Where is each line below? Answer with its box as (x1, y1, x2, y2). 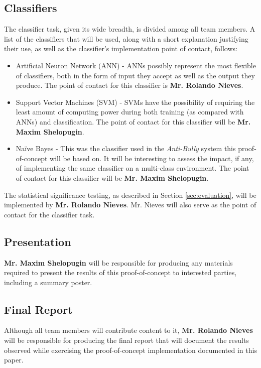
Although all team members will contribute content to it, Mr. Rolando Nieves (4, 325, 253, 335)
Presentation (4, 233, 71, 249)
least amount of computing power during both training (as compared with (16, 106, 244, 117)
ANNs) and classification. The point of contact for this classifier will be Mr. (16, 116, 251, 127)
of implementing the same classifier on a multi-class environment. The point (16, 163, 249, 173)
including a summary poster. (4, 277, 92, 287)
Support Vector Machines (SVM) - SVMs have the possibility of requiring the (16, 96, 255, 107)
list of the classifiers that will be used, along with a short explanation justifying (4, 33, 248, 44)
